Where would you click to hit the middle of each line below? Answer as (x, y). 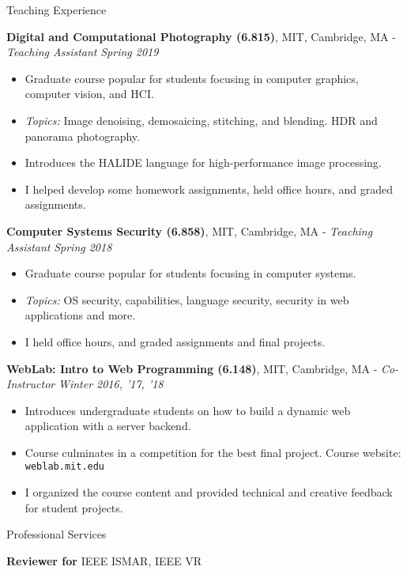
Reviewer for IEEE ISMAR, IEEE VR (104, 560)
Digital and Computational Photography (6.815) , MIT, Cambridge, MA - (201, 36)
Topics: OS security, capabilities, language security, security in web (187, 299)
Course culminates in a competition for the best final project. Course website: (213, 452)
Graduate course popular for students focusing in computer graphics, (192, 78)
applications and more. (80, 315)
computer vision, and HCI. (89, 94)
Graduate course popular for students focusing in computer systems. (190, 273)
